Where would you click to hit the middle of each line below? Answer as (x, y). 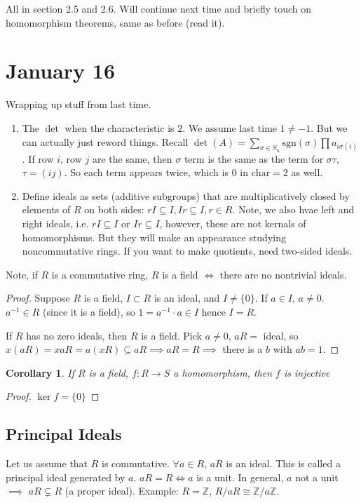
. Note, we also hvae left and (293, 209)
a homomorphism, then (223, 372)
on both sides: (114, 209)
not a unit (317, 477)
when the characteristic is (120, 127)
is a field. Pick (171, 335)
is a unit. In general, (240, 477)
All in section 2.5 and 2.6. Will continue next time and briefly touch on (159, 8)
